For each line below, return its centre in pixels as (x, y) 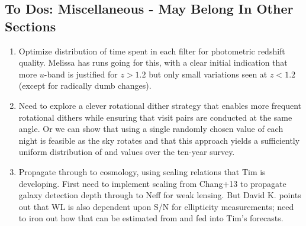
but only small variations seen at (208, 74)
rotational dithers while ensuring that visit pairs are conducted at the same (155, 117)
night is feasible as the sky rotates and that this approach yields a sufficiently (159, 140)
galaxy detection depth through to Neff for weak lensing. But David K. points (160, 195)
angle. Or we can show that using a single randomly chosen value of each (151, 129)
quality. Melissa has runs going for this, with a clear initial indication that (153, 62)
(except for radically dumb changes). (85, 85)
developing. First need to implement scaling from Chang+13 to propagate (152, 183)
